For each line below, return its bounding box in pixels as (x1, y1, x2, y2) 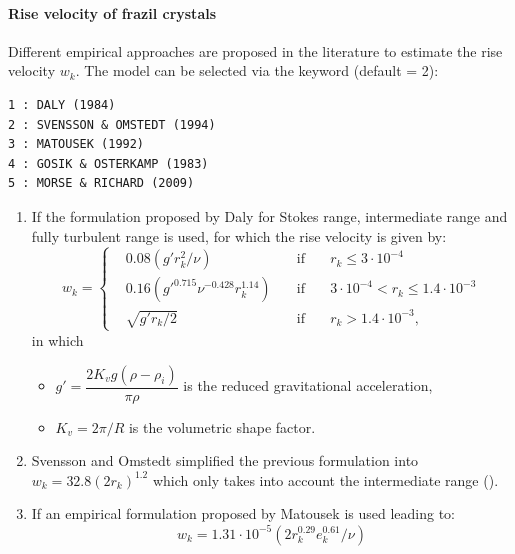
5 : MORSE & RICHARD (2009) (8, 176, 195, 191)
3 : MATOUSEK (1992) (8, 137, 145, 152)
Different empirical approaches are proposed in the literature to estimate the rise (8, 40, 503, 61)
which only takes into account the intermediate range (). (152, 469, 499, 490)
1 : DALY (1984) (8, 97, 116, 112)
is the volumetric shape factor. (128, 416, 316, 437)
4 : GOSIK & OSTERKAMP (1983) (8, 156, 209, 171)
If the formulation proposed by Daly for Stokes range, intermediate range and (31, 205, 508, 226)
